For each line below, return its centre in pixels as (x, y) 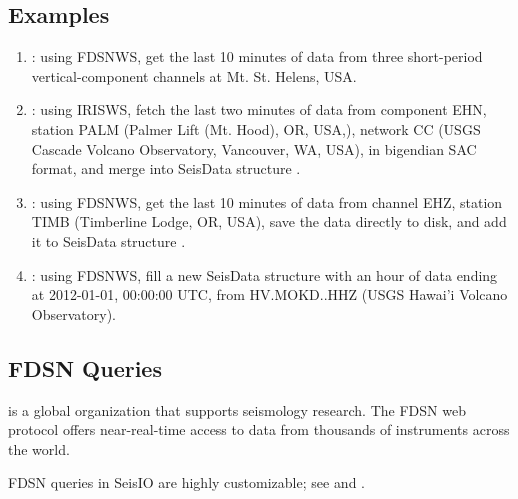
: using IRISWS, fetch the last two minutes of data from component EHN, (259, 109)
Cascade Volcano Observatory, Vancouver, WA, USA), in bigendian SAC (254, 148)
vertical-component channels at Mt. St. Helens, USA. (194, 75)
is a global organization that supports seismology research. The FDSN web (237, 409)
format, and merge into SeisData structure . (166, 168)
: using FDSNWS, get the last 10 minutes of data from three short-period (257, 56)
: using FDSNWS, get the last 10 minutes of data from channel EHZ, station (267, 201)
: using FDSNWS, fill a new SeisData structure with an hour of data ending (264, 274)
